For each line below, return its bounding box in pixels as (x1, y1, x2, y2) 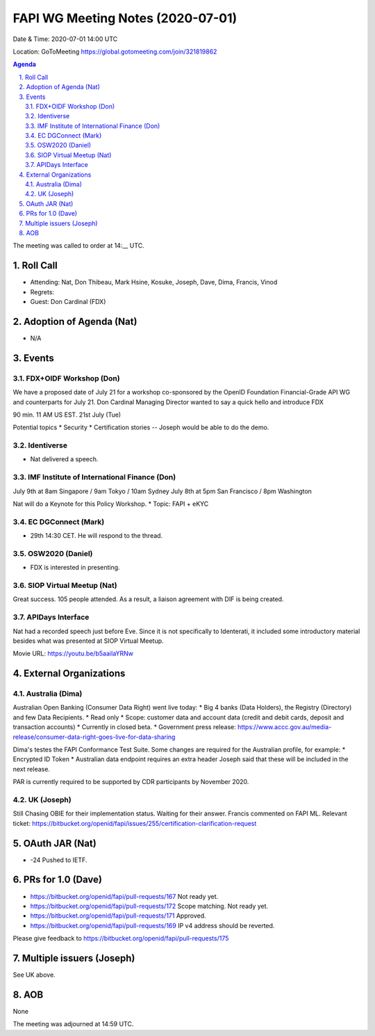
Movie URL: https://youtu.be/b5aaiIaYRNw (12, 649, 134, 658)
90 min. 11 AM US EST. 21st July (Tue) (12, 411, 122, 419)
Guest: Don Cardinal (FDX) (30, 298, 106, 306)
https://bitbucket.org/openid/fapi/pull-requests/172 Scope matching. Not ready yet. (30, 902, 269, 910)
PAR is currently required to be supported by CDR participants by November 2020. (12, 778, 249, 786)
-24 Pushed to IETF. (30, 856, 87, 864)
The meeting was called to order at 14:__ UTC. (12, 241, 145, 250)
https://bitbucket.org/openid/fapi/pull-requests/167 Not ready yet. (30, 892, 219, 900)
